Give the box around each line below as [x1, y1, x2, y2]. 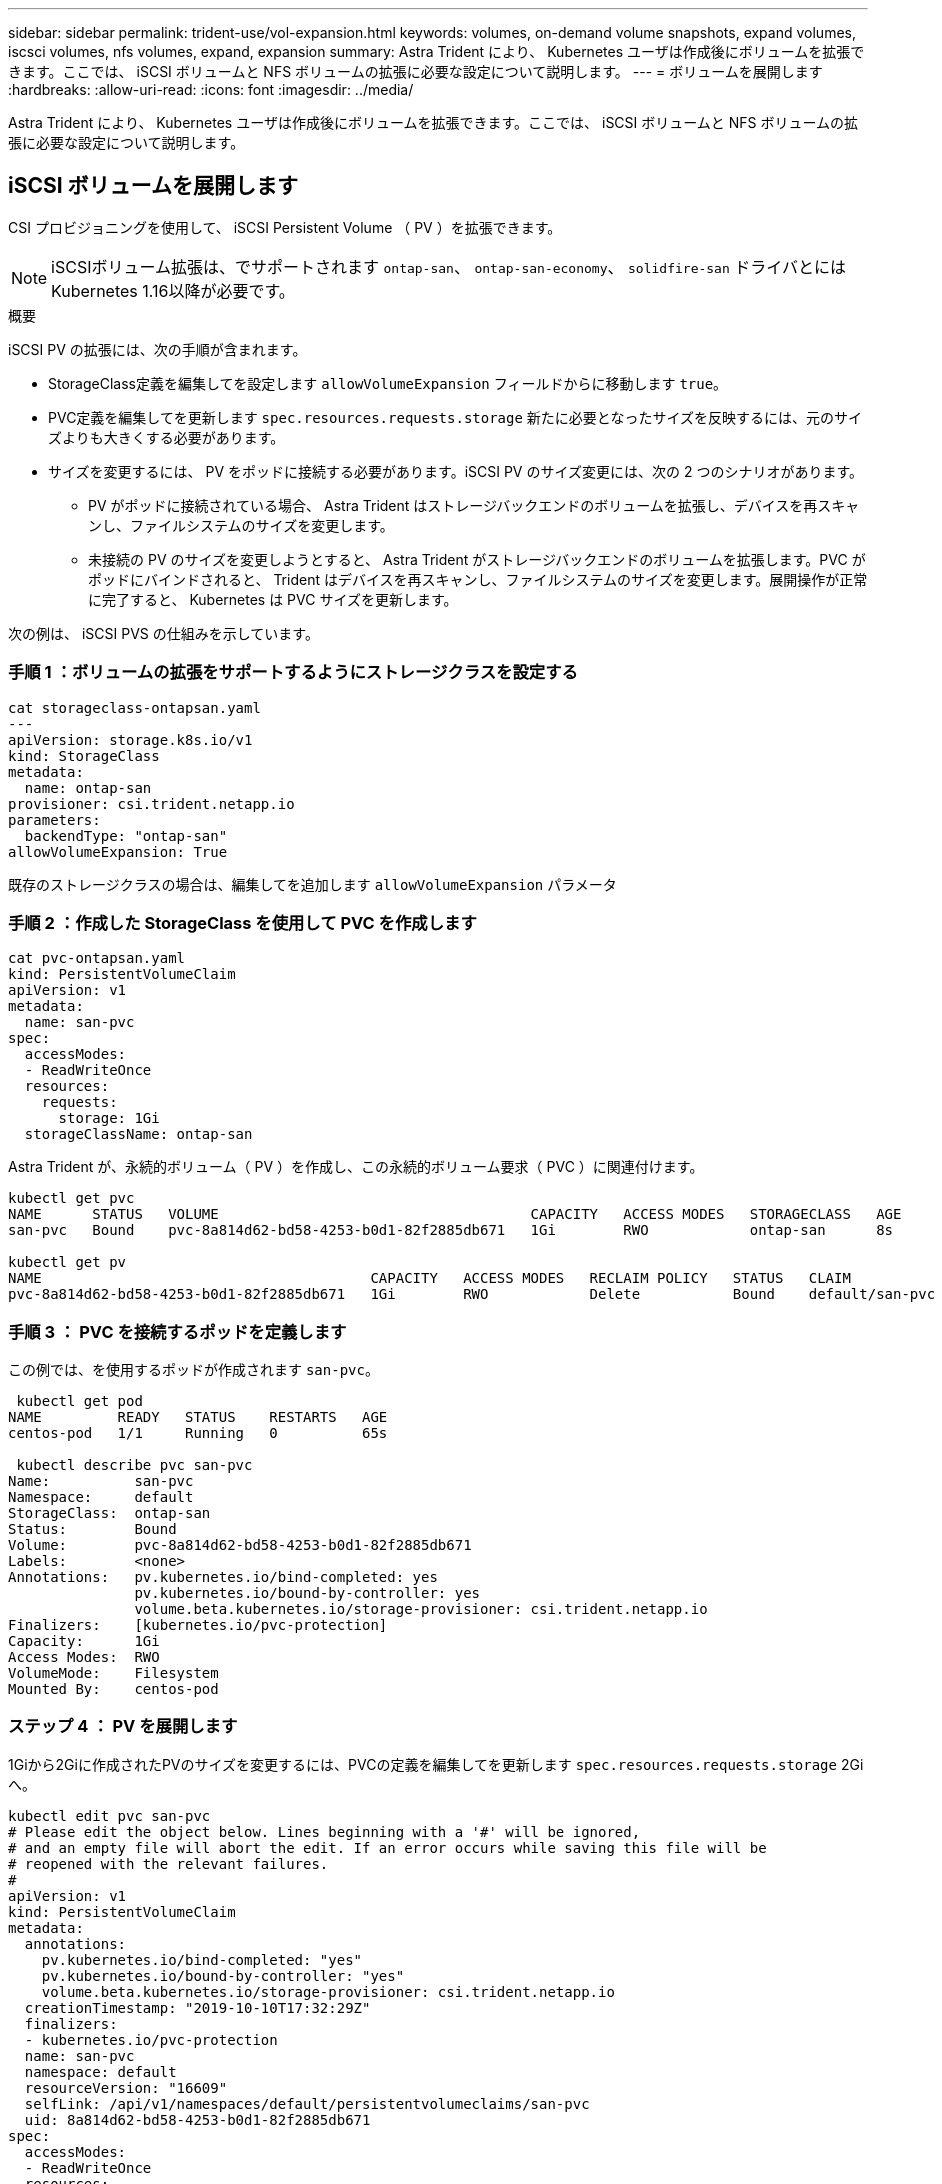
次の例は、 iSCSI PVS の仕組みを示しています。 [8, 624, 319, 642]
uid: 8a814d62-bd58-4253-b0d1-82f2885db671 [24, 2111, 371, 2128]
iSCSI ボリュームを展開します [8, 173, 298, 199]
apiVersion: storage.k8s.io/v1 [8, 731, 253, 748]
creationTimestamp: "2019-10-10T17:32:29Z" [24, 1999, 371, 2016]
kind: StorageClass [8, 747, 160, 764]
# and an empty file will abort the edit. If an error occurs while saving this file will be [8, 1839, 767, 1856]
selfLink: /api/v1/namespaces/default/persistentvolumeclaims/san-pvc [24, 2095, 590, 2112]
